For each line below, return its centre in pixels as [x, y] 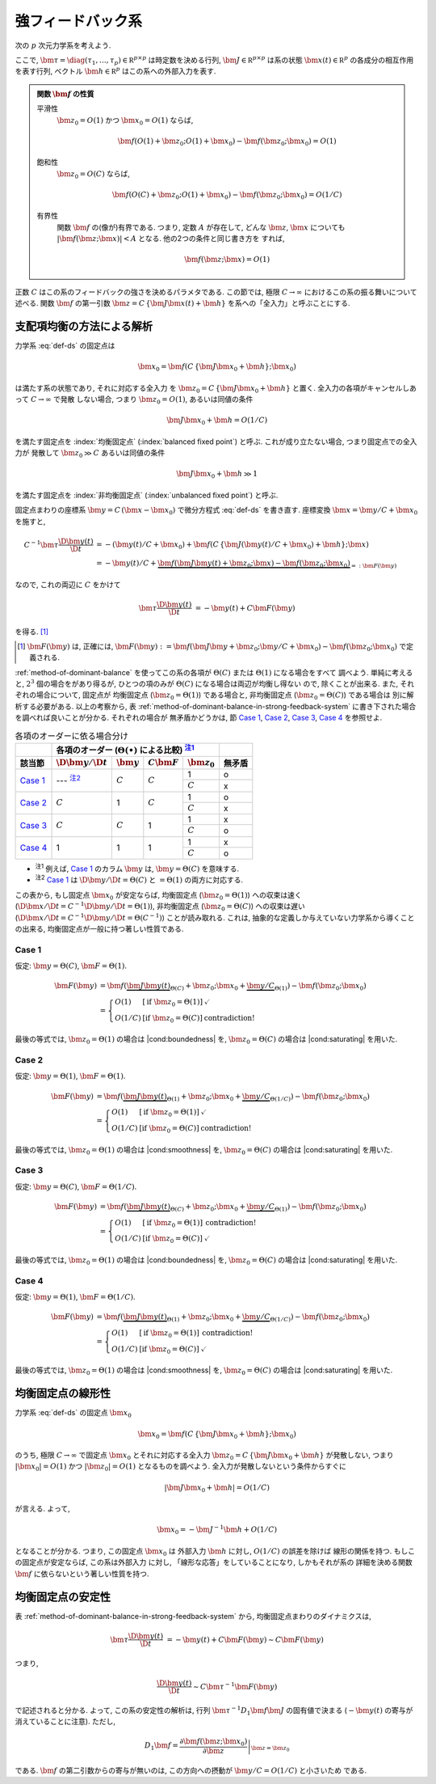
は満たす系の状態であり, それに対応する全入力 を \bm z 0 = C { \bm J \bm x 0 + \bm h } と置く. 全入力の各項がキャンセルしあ [216, 389]
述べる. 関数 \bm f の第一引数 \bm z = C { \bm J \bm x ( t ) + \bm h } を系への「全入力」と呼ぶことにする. [182, 303]
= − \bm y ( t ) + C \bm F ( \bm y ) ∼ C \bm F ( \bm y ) [245, 1639]
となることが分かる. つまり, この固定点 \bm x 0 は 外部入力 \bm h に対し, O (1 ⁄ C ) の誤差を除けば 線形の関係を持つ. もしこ [215, 1551]
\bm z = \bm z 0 [270, 1749]
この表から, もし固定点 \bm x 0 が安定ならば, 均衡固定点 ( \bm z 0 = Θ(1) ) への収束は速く [158, 896]
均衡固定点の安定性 [63, 1597]
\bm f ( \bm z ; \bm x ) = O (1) [227, 260]
